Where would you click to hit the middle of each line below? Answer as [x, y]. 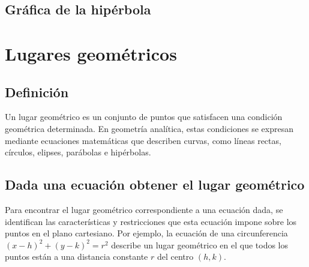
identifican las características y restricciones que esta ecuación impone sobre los [151, 221]
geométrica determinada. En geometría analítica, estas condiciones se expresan [149, 128]
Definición [37, 91]
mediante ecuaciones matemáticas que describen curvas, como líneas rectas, [143, 140]
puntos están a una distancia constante [76, 256]
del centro [175, 256]
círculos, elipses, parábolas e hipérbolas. [78, 152]
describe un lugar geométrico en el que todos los [199, 244]
